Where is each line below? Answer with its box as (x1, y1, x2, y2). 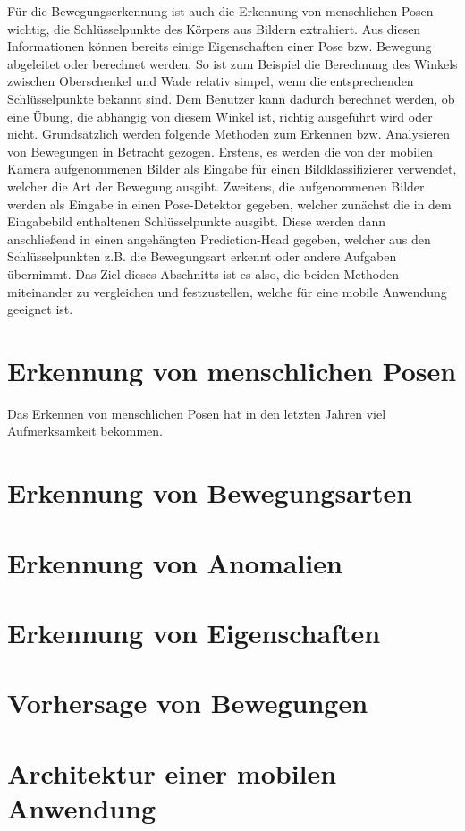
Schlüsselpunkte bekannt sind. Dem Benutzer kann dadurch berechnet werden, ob (7, 89, 455, 107)
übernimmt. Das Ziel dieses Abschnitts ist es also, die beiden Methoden (7, 264, 399, 283)
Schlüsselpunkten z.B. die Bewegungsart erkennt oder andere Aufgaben (7, 247, 397, 266)
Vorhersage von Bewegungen (7, 684, 368, 721)
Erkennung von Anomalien (7, 544, 342, 581)
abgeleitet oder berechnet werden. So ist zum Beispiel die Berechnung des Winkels (7, 54, 458, 72)
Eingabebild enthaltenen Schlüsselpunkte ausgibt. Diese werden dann (7, 212, 386, 231)
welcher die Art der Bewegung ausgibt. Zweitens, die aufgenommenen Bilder (7, 176, 425, 195)
